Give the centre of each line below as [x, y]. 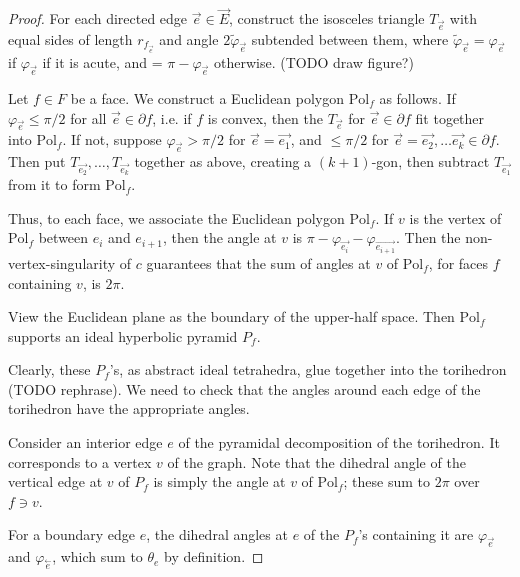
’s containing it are [416, 534]
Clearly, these [49, 369]
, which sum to [97, 556]
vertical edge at [55, 481]
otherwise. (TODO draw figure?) [314, 62]
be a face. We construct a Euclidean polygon [207, 97]
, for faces [458, 262]
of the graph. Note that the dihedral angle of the [316, 461]
